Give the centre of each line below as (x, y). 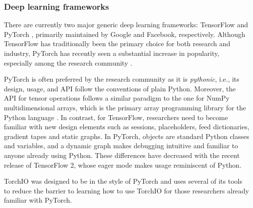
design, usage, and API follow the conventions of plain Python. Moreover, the (120, 88)
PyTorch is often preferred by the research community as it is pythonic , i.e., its (122, 79)
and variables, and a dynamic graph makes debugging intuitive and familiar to (121, 146)
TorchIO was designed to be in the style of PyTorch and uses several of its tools (123, 181)
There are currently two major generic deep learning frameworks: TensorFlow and (126, 25)
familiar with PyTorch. (38, 200)
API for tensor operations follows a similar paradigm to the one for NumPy (117, 98)
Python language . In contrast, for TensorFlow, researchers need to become (116, 117)
